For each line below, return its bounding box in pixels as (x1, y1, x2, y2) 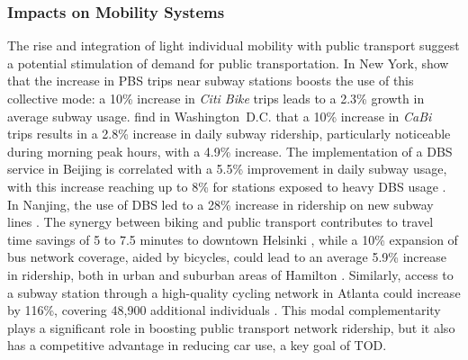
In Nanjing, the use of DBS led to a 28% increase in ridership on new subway (7, 194, 434, 213)
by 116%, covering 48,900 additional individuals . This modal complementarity (7, 301, 441, 319)
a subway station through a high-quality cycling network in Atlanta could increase (7, 283, 461, 301)
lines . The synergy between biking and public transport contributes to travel (7, 212, 434, 231)
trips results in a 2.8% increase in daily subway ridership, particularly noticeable (7, 124, 451, 143)
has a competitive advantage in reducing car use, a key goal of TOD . (7, 336, 387, 355)
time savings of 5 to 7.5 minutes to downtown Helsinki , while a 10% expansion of (7, 229, 458, 248)
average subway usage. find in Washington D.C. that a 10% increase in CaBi (7, 106, 432, 125)
